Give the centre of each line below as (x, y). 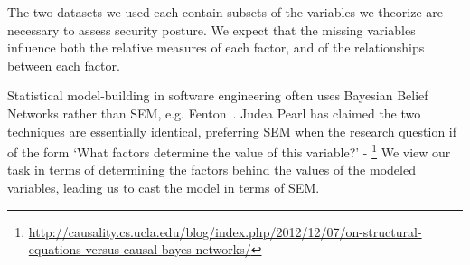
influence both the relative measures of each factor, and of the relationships (216, 47)
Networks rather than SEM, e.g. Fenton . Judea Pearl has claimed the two (214, 113)
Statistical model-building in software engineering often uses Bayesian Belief (218, 95)
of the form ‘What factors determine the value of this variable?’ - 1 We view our (229, 151)
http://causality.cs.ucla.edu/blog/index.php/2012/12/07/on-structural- (225, 231)
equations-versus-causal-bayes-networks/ (140, 249)
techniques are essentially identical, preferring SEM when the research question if (232, 131)
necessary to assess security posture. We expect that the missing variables (211, 29)
